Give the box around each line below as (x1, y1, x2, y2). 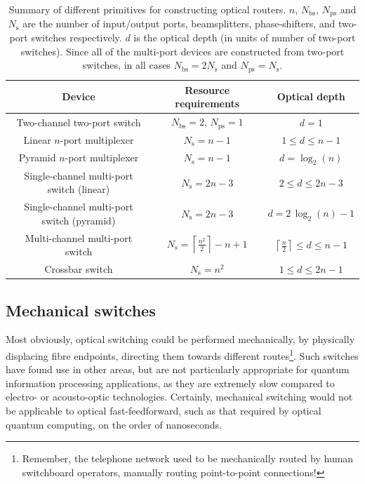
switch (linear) (47, 182, 110, 196)
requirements (175, 96, 240, 111)
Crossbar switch (44, 262, 113, 276)
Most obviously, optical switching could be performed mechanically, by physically (6, 332, 355, 347)
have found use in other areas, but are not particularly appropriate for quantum (6, 362, 350, 377)
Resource (185, 82, 230, 97)
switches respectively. (31, 30, 122, 45)
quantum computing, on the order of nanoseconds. (6, 417, 222, 431)
